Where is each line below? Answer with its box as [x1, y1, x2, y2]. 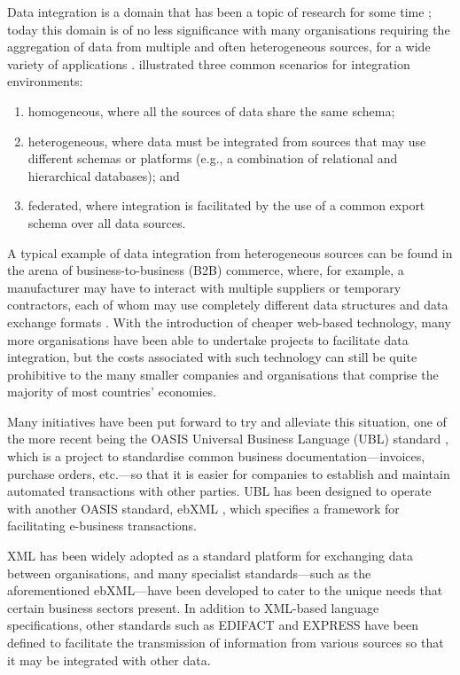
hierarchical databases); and [27, 166, 180, 184]
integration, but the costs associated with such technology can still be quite [7, 348, 417, 366]
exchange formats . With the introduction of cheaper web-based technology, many [7, 312, 451, 331]
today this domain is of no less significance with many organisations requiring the [7, 20, 450, 38]
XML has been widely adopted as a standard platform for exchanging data [7, 546, 413, 565]
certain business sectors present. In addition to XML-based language [7, 598, 379, 616]
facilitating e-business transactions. [7, 516, 197, 535]
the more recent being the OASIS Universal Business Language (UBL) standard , [7, 429, 448, 448]
